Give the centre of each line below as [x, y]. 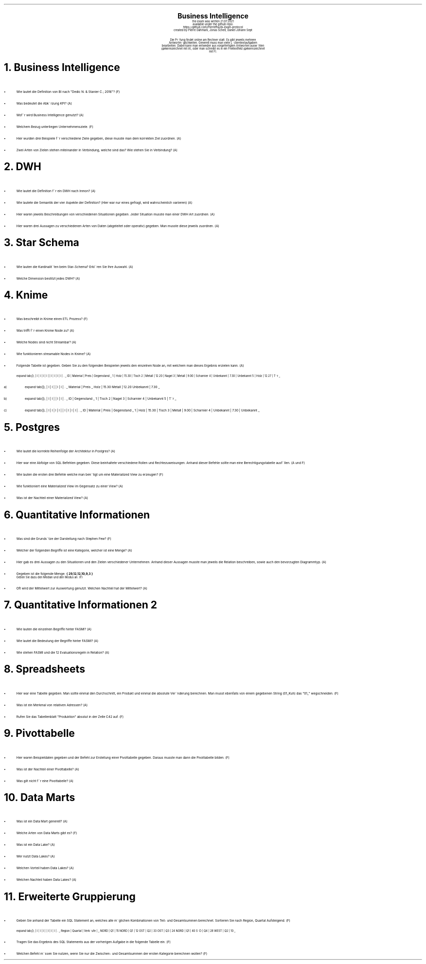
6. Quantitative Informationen [77, 515]
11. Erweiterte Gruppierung [70, 896]
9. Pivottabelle [39, 733]
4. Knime [26, 295]
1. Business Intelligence [62, 68]
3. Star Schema [42, 243]
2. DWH [23, 167]
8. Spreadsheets [44, 669]
